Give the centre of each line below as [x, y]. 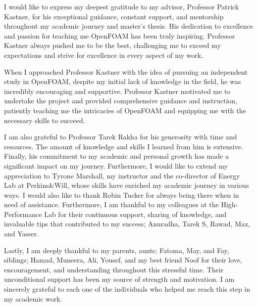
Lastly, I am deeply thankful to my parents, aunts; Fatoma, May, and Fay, [117, 250]
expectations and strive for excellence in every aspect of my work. [104, 55]
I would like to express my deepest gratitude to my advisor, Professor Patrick [122, 6]
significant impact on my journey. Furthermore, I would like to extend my [116, 165]
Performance [23, 214]
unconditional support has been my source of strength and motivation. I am [119, 279]
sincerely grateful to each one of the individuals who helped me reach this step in [127, 289]
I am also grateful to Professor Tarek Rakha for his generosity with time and [121, 137]
